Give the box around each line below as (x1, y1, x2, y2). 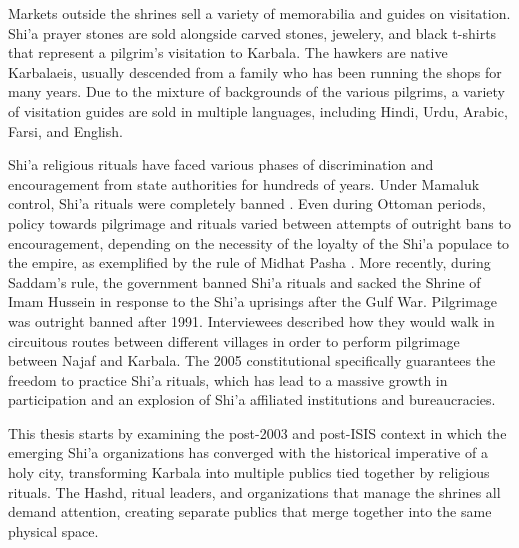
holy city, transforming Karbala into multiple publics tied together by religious (8, 462, 490, 483)
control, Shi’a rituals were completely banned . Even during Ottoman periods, (8, 193, 486, 214)
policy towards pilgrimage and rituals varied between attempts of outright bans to (8, 212, 511, 233)
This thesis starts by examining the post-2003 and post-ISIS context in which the (8, 422, 507, 443)
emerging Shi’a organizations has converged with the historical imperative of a (8, 442, 488, 463)
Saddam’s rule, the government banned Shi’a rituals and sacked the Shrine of (8, 271, 481, 292)
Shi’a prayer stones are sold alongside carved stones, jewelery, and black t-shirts (8, 22, 497, 43)
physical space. (8, 520, 99, 541)
